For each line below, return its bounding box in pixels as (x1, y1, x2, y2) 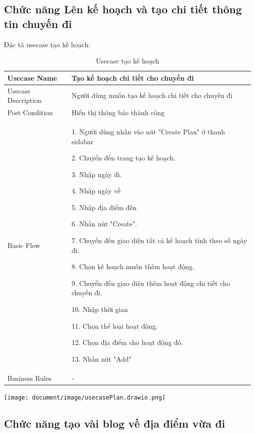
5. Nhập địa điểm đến (71, 202, 137, 212)
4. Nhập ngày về (71, 186, 121, 196)
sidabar (71, 136, 94, 146)
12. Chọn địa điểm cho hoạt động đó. (71, 337, 183, 347)
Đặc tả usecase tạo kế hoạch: (4, 39, 91, 49)
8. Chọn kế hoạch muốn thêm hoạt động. (71, 261, 195, 272)
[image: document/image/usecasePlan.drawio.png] (4, 394, 166, 401)
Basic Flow (7, 240, 40, 250)
